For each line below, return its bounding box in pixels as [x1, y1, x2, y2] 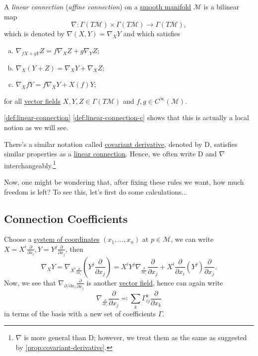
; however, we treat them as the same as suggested [93, 332, 247, 343]
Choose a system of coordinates [4, 234, 100, 244]
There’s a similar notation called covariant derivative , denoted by [4, 139, 202, 149]
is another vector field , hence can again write [86, 277, 223, 287]
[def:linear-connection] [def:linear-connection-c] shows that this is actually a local [4, 112, 249, 123]
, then [65, 243, 83, 254]
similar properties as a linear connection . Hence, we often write [4, 148, 196, 159]
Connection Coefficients [4, 211, 128, 226]
